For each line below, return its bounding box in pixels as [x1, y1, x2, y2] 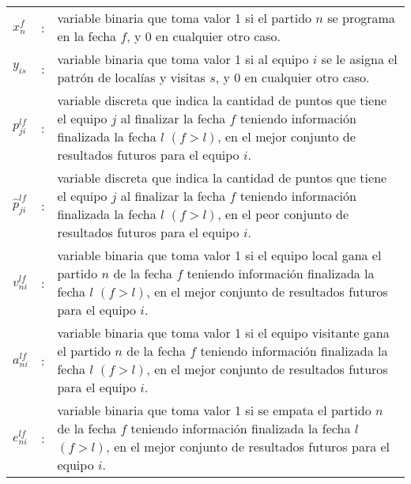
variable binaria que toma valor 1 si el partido [57, 9, 312, 27]
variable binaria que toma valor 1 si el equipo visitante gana [57, 323, 390, 342]
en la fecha [57, 27, 117, 45]
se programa [327, 9, 395, 27]
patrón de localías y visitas [57, 68, 205, 86]
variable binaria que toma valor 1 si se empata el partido [57, 401, 371, 419]
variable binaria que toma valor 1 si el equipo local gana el [57, 246, 382, 264]
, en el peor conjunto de [217, 205, 349, 223]
